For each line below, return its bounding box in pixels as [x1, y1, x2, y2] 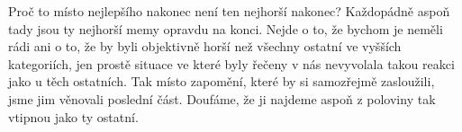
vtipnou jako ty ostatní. [8, 107, 139, 126]
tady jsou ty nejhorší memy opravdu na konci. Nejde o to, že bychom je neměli [8, 19, 443, 38]
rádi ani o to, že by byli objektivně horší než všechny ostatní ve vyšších [8, 37, 402, 56]
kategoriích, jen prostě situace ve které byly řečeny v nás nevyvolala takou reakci [8, 54, 455, 73]
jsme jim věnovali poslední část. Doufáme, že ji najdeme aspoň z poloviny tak [8, 89, 436, 108]
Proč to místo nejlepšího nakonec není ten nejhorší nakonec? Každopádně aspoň [8, 2, 450, 20]
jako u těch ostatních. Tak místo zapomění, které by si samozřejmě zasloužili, [8, 72, 435, 91]
